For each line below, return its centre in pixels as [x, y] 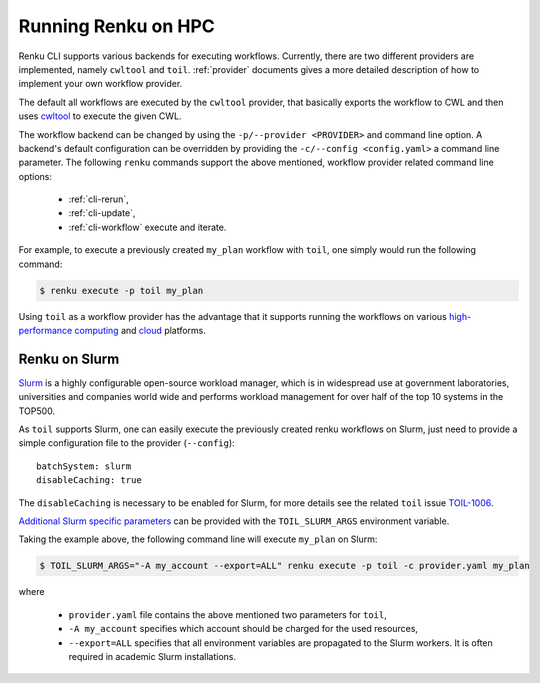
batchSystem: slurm [84, 466]
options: [35, 176]
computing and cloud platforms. [140, 330]
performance [45, 330]
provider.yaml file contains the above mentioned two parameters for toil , [227, 614]
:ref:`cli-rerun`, [98, 199]
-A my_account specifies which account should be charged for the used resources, [243, 629]
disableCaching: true [89, 480]
